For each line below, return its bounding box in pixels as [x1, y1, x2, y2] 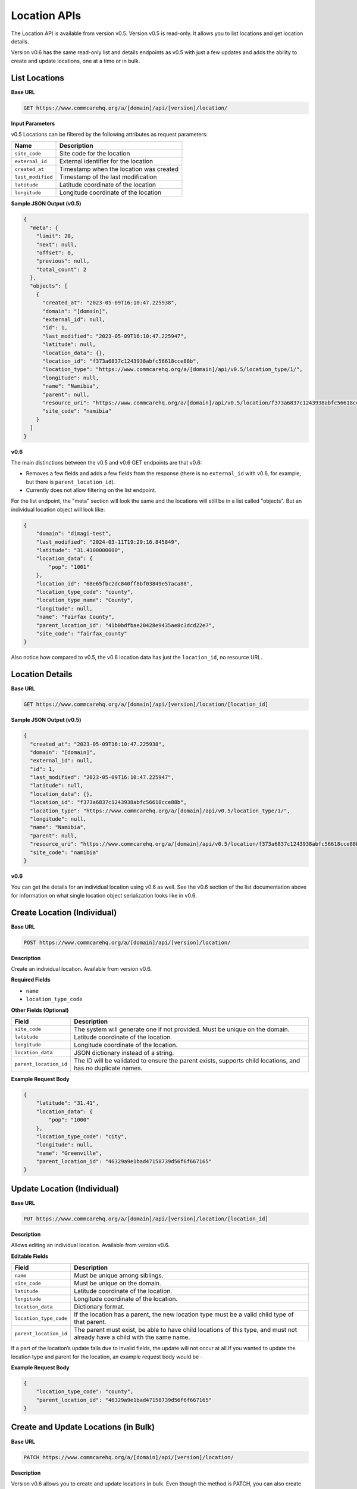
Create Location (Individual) [11, 907, 117, 917]
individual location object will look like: [11, 506, 105, 513]
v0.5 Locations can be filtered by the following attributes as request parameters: [11, 130, 208, 138]
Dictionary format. [74, 1303, 125, 1311]
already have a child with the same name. [74, 1333, 190, 1341]
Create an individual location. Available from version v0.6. [11, 965, 152, 973]
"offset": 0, [36, 249, 74, 256]
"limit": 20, [36, 233, 74, 239]
